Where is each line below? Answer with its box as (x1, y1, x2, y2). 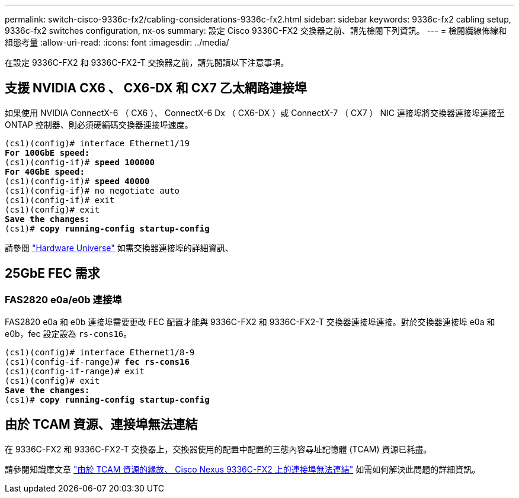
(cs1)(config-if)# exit (5, 195, 115, 205)
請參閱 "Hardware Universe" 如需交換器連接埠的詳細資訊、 (5, 242, 233, 253)
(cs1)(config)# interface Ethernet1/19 (5, 138, 190, 148)
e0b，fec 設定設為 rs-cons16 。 (5, 329, 132, 339)
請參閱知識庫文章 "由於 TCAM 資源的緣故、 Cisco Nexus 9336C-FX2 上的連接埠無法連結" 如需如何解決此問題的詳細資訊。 (5, 464, 480, 474)
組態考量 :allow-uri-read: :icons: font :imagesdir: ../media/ (5, 37, 229, 47)
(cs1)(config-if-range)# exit (5, 367, 145, 377)
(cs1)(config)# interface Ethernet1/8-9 (5, 348, 195, 358)
